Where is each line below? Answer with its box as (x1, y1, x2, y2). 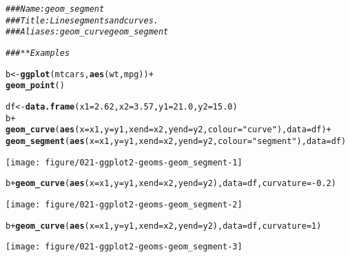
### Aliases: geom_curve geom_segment (6, 27, 169, 37)
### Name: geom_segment (6, 4, 105, 14)
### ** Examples (6, 48, 70, 58)
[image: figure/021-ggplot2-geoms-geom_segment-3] (6, 242, 243, 252)
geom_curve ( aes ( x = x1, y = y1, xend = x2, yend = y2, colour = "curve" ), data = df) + (6, 125, 331, 135)
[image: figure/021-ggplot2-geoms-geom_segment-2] (6, 199, 243, 209)
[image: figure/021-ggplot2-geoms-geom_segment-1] (6, 157, 243, 167)
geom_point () (6, 81, 65, 91)
